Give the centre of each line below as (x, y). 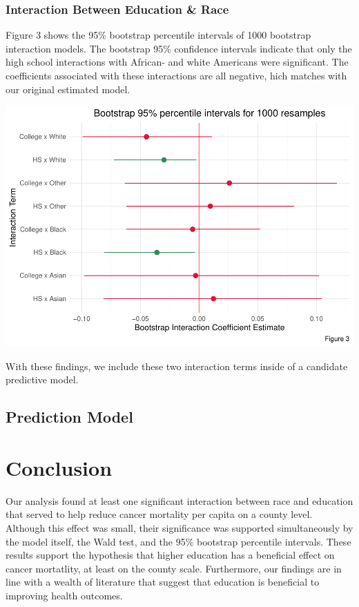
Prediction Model (69, 417)
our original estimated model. (68, 89)
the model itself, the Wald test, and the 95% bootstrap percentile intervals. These (178, 541)
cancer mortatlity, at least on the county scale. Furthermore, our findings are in (174, 568)
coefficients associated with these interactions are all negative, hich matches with (176, 75)
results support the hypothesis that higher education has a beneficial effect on (170, 555)
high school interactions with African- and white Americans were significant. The (177, 62)
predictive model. (42, 379)
